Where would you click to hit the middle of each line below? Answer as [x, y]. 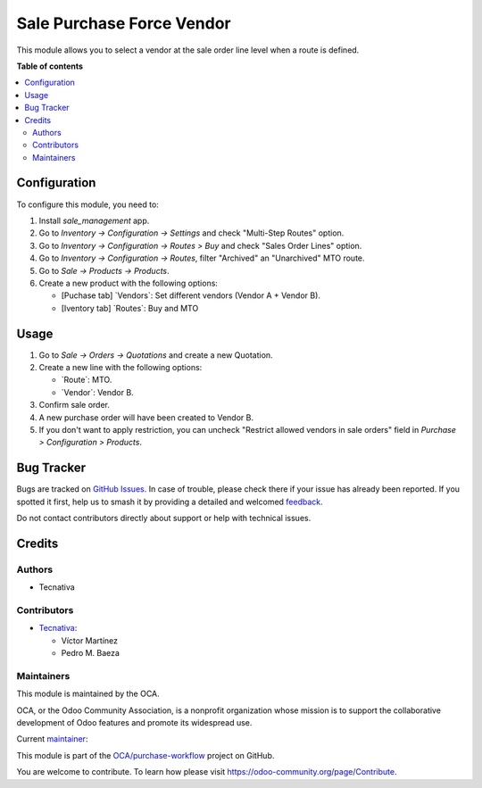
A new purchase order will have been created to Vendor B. [146, 417]
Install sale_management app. [94, 220]
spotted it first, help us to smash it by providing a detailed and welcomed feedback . [170, 502]
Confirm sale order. [75, 405]
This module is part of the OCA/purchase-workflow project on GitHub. [145, 755]
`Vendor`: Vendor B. [97, 392]
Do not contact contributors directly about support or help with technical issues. [164, 518]
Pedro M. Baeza [91, 653]
